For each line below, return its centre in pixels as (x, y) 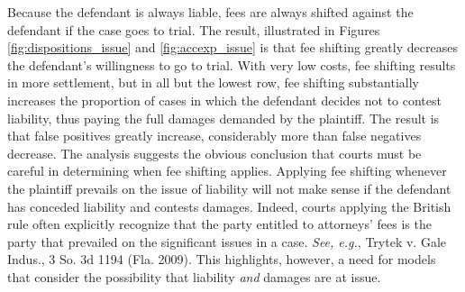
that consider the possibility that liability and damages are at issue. (194, 276)
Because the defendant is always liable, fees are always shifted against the (210, 12)
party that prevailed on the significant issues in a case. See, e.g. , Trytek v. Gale (227, 241)
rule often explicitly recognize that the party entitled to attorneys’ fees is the (219, 224)
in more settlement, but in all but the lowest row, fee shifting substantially (214, 82)
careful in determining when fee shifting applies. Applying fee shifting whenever (227, 171)
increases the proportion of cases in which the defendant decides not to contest (224, 100)
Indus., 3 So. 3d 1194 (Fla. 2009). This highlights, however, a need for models (222, 259)
